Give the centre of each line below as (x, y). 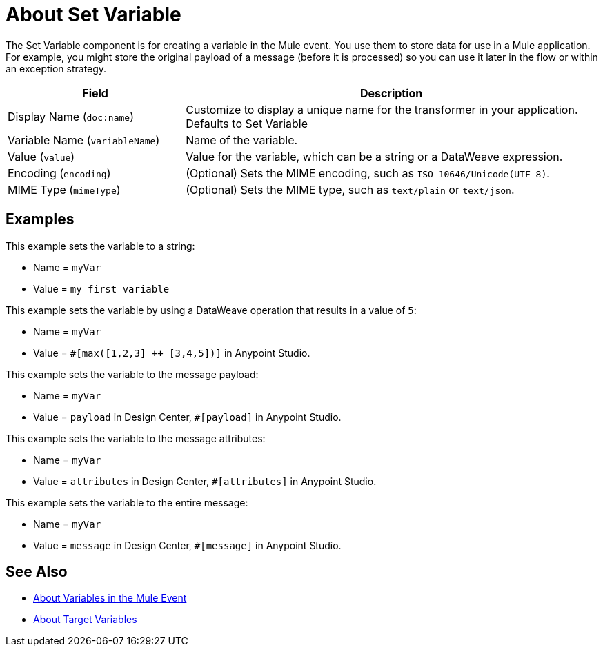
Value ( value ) (41, 156)
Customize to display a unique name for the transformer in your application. (382, 109)
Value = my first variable (101, 288)
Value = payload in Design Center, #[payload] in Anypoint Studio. (187, 417)
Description (391, 93)
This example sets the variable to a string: (100, 246)
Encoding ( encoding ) (59, 173)
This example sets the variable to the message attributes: (136, 438)
